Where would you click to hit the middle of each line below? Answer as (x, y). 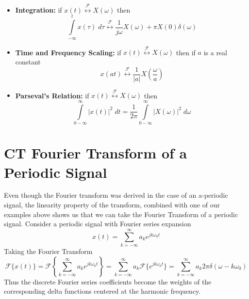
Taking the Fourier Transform (48, 251)
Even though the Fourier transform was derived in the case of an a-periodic (116, 195)
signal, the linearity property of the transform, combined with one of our (112, 205)
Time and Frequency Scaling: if (68, 52)
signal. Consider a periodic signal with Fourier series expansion (98, 224)
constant (28, 61)
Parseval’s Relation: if (52, 95)
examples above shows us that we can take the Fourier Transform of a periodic (121, 214)
